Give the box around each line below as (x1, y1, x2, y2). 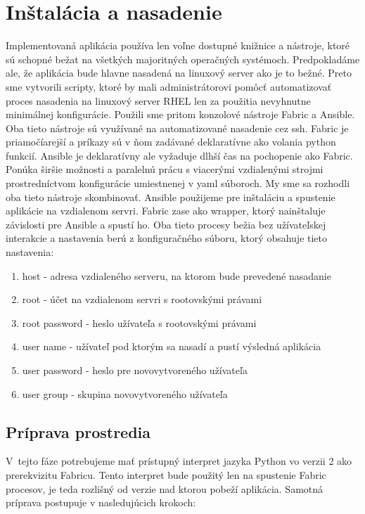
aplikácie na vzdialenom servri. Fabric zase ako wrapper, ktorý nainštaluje (6, 203, 326, 218)
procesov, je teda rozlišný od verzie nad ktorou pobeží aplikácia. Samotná (6, 481, 324, 496)
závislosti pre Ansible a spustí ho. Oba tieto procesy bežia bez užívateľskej (6, 217, 326, 231)
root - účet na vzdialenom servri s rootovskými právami (22, 292, 262, 307)
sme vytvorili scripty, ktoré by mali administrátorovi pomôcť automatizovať (6, 79, 332, 94)
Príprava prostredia (6, 420, 151, 442)
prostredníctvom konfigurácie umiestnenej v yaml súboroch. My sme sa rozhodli (6, 176, 350, 191)
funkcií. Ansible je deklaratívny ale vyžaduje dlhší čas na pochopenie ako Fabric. (6, 148, 353, 162)
